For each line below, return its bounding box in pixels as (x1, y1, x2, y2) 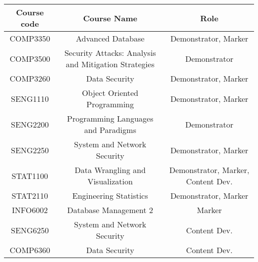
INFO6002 (12, 204, 48, 216)
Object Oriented (82, 87, 138, 98)
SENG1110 (10, 92, 49, 104)
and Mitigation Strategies (65, 58, 155, 70)
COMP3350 (9, 33, 50, 44)
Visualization (87, 175, 133, 187)
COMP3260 (9, 73, 50, 84)
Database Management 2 (67, 204, 153, 216)
